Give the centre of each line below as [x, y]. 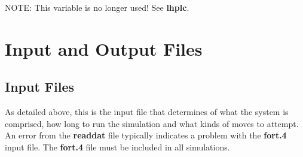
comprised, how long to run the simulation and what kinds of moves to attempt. [152, 123]
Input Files [40, 87]
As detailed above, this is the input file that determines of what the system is [147, 112]
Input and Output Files [104, 48]
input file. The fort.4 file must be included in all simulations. [117, 147]
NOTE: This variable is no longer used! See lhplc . [97, 7]
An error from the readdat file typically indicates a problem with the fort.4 [146, 135]
